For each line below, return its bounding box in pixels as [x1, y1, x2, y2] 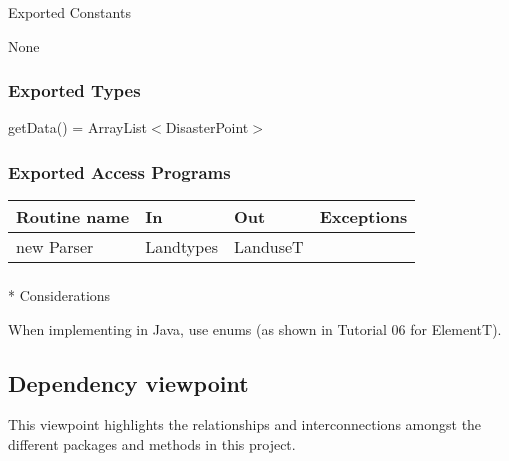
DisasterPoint [165, 117, 249, 138]
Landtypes [145, 235, 218, 259]
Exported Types [8, 78, 141, 103]
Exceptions [319, 205, 408, 229]
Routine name [16, 205, 130, 229]
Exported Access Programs [8, 159, 231, 184]
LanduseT [233, 235, 304, 259]
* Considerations [8, 285, 111, 306]
